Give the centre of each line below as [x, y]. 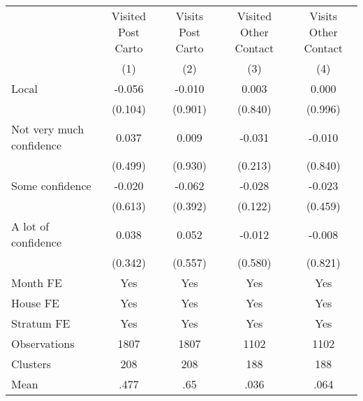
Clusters [31, 364]
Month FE [37, 283]
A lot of [30, 226]
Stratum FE [41, 323]
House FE [35, 303]
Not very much [48, 129]
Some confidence [51, 185]
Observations [43, 343]
